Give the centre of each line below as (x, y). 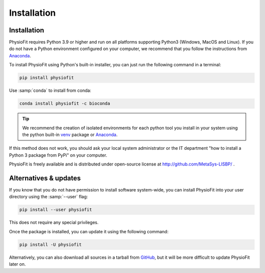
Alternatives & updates (45, 178)
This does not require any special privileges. (54, 222)
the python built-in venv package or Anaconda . (70, 135)
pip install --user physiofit (56, 210)
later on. (17, 264)
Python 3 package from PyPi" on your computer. (58, 155)
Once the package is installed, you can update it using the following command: (89, 231)
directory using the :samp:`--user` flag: (49, 197)
